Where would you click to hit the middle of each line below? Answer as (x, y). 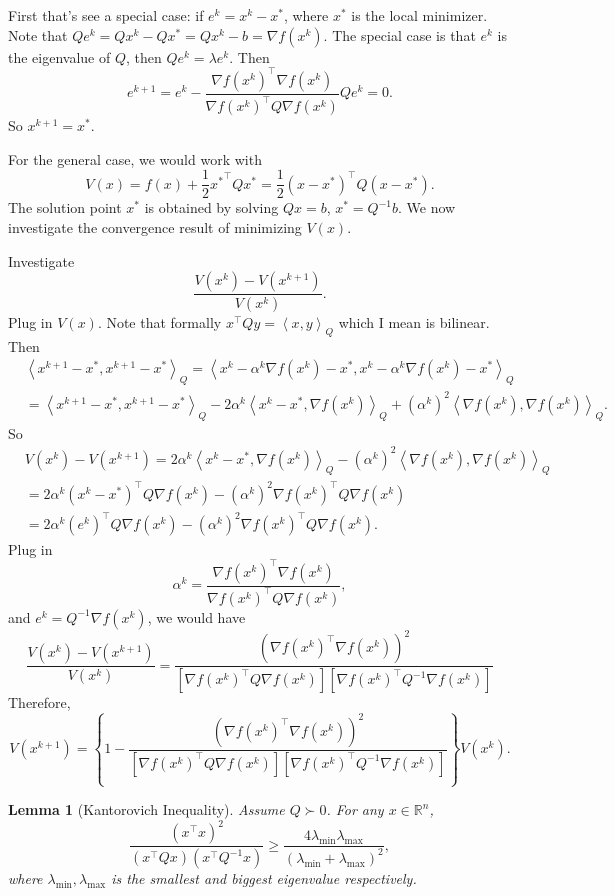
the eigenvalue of (59, 56)
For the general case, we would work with (135, 158)
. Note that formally (159, 321)
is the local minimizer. (419, 15)
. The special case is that (399, 34)
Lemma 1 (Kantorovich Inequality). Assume (146, 809)
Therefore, (39, 702)
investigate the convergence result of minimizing (155, 226)
